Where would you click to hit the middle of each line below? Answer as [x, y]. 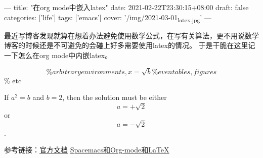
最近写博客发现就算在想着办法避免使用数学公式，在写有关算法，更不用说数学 [131, 35]
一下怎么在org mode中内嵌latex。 [58, 55]
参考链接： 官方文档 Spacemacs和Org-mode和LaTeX [87, 150]
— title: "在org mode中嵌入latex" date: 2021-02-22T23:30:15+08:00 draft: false [126, 7]
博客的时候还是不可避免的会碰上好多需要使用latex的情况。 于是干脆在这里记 [130, 45]
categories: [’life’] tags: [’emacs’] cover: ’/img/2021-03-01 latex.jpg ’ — [108, 18]
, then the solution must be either [115, 97]
